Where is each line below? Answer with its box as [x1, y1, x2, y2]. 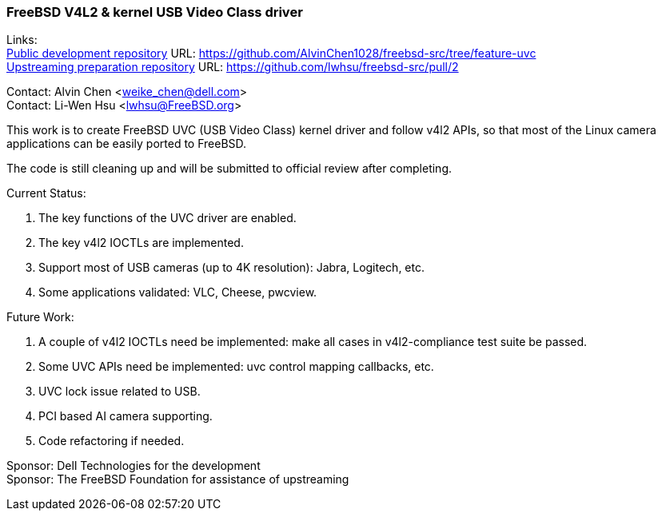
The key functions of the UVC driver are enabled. [38, 211, 297, 225]
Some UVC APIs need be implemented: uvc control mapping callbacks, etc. [38, 360, 434, 374]
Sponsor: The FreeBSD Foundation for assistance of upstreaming [6, 472, 349, 487]
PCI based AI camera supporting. [38, 409, 213, 424]
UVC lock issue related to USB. [38, 384, 201, 399]
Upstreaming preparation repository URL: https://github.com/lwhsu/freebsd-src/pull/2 [6, 60, 459, 74]
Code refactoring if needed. [38, 434, 185, 448]
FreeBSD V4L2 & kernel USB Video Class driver [6, 4, 303, 20]
